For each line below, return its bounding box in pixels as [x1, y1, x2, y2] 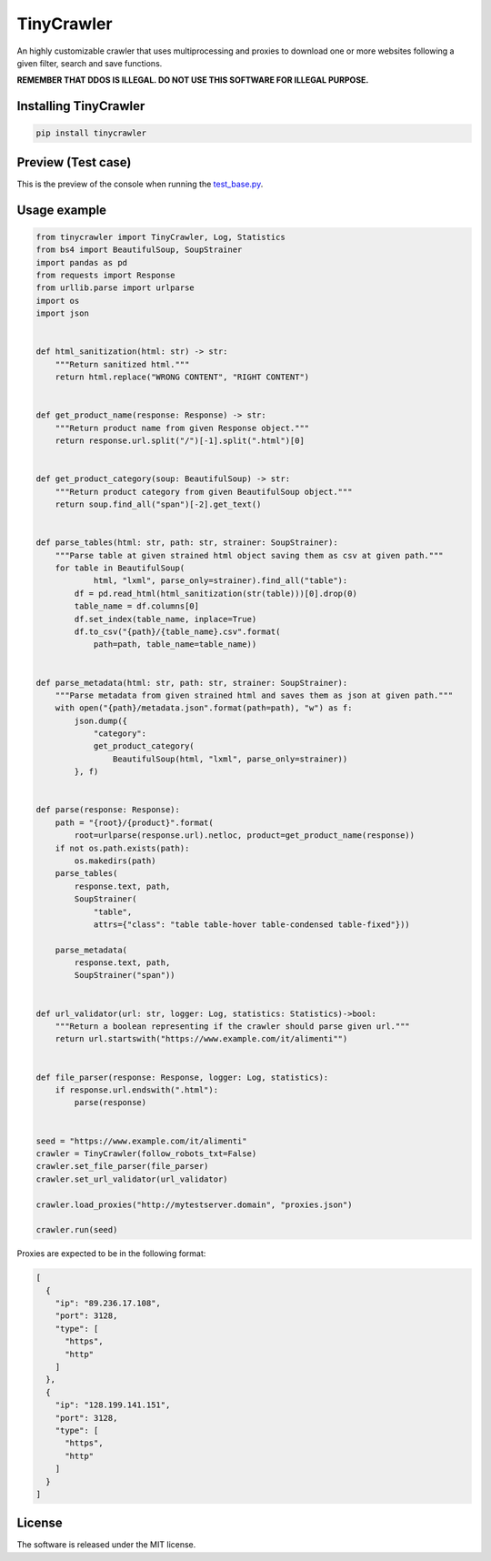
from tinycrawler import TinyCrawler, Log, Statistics [35, 232, 286, 242]
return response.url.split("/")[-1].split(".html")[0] [55, 436, 305, 446]
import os [35, 296, 80, 306]
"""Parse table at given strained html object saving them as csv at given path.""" [55, 550, 445, 560]
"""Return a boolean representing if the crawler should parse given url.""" [55, 1022, 411, 1032]
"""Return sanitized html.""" [55, 359, 190, 369]
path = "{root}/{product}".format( [55, 817, 214, 828]
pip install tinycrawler [35, 128, 147, 138]
